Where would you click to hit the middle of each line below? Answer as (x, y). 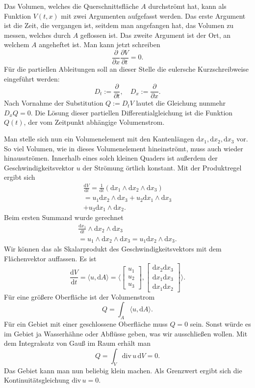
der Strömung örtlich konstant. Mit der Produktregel (162, 167)
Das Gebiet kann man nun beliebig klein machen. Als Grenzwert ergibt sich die (123, 370)
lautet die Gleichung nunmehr (181, 103)
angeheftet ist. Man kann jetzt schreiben (100, 44)
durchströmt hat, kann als (187, 6)
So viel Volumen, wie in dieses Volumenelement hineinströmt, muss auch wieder (124, 148)
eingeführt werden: (32, 78)
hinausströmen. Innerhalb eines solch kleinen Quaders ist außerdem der (111, 158)
